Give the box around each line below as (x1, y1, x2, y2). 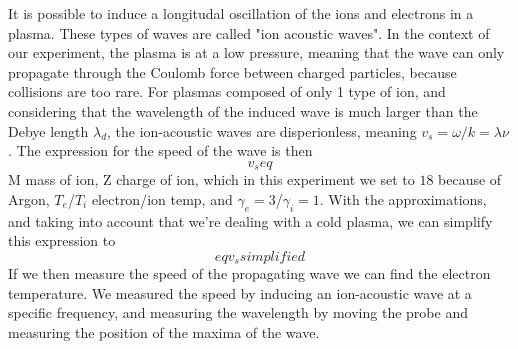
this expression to (8, 230, 116, 251)
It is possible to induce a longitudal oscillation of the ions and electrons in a (8, 3, 474, 23)
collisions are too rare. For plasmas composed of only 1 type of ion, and (8, 81, 446, 102)
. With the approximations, (319, 188, 487, 209)
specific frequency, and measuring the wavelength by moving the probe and (8, 302, 468, 323)
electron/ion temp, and (91, 188, 233, 209)
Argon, (8, 188, 50, 209)
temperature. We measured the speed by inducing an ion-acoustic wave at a (8, 282, 472, 303)
